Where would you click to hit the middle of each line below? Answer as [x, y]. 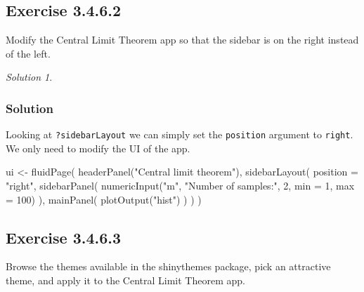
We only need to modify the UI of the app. [98, 148]
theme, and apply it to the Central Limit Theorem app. [125, 280]
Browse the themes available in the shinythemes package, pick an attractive [168, 266]
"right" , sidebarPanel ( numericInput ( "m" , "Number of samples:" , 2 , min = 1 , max [180, 186]
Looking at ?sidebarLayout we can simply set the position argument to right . [180, 134]
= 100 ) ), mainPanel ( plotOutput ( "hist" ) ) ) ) [104, 199]
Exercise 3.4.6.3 [64, 237]
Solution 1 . [29, 77]
